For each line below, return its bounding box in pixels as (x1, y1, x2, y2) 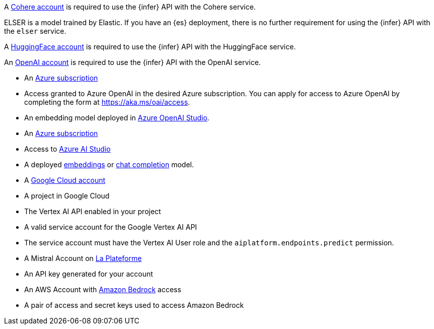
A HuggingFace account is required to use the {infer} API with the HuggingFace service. (4, 42, 296, 51)
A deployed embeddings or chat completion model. (24, 160, 194, 169)
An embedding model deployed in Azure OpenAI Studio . (24, 113, 209, 122)
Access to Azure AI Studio (24, 145, 111, 153)
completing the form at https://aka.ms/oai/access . (24, 98, 190, 106)
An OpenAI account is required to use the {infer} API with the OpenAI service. (4, 58, 261, 67)
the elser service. (4, 27, 66, 35)
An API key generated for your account (24, 270, 153, 278)
